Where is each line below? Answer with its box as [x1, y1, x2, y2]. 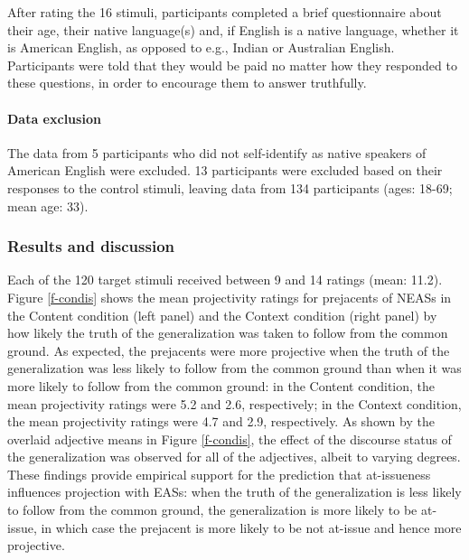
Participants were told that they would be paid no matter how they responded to [7, 55, 457, 74]
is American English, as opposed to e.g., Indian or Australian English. [7, 38, 395, 57]
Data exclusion [7, 108, 101, 127]
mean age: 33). [7, 196, 89, 215]
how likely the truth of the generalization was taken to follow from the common [7, 323, 448, 342]
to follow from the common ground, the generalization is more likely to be [7, 500, 417, 519]
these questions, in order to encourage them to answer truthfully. [7, 73, 367, 92]
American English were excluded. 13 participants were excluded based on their [7, 161, 443, 180]
